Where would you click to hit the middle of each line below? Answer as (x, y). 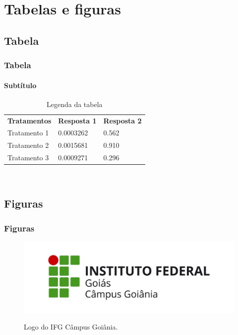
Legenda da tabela (75, 104)
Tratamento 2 (28, 145)
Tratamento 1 (28, 133)
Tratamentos (30, 120)
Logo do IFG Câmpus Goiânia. (71, 327)
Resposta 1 (77, 120)
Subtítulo (20, 85)
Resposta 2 (122, 120)
